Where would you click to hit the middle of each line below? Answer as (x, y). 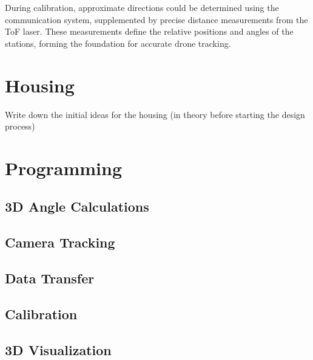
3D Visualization (58, 349)
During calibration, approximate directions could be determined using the (142, 7)
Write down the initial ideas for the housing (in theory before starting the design (155, 114)
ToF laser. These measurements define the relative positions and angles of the (149, 31)
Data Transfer (50, 278)
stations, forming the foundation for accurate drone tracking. (118, 43)
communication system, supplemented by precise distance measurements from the (156, 19)
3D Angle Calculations (77, 206)
